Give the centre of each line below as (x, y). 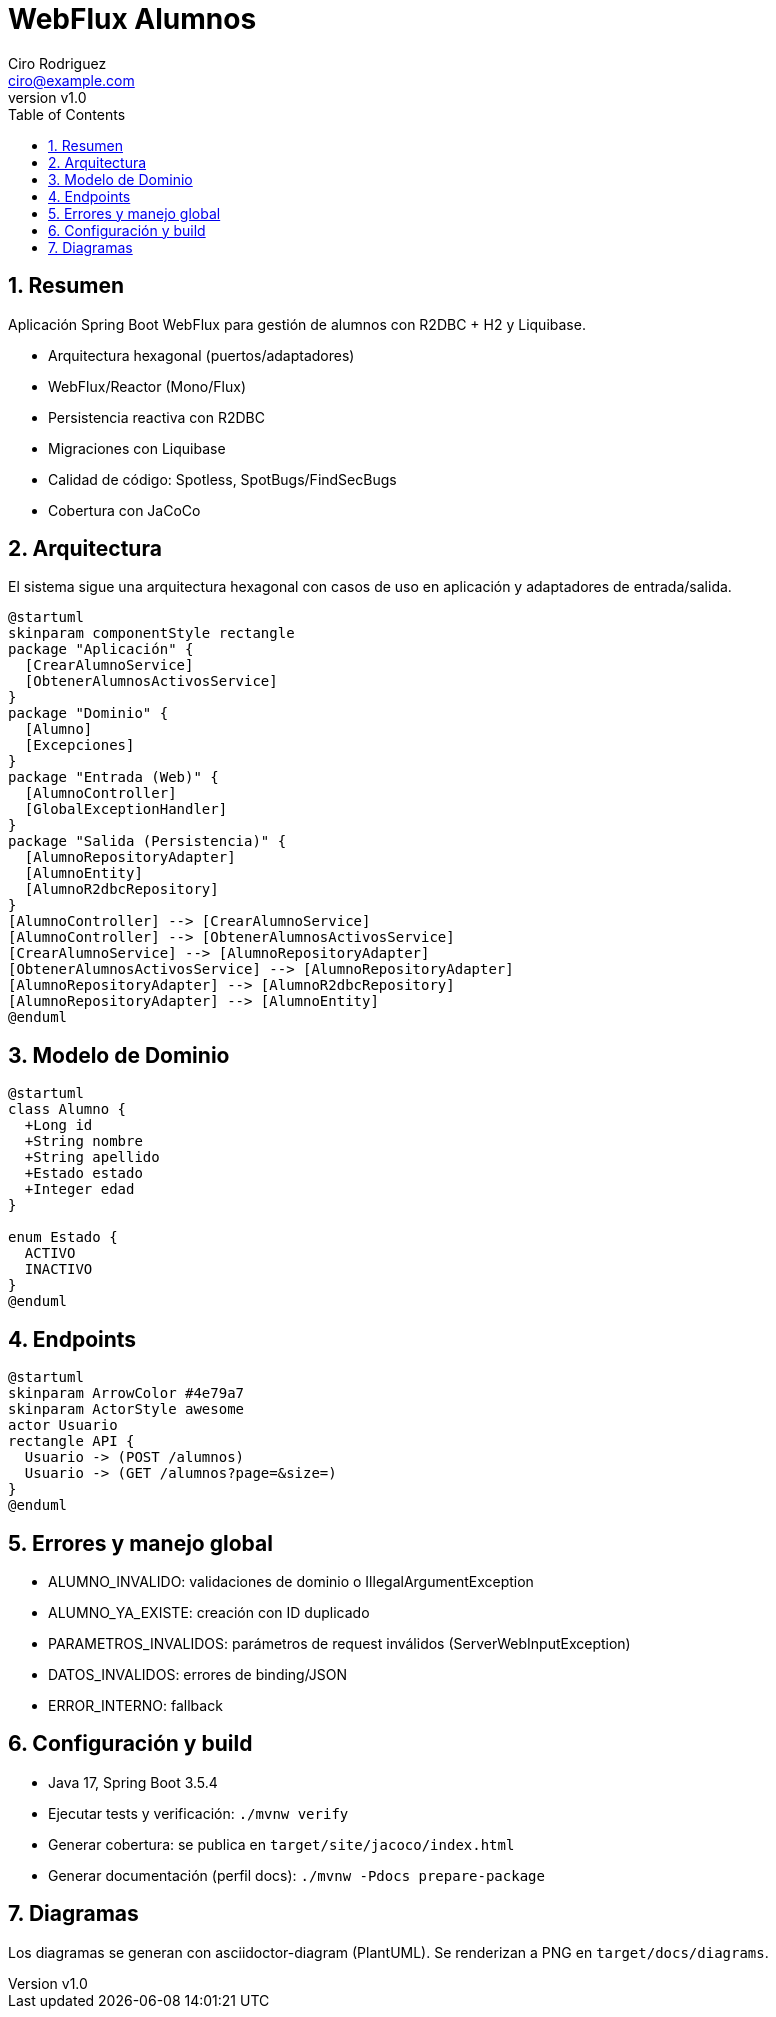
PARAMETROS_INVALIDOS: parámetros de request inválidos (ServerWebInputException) (339, 1643)
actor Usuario (63, 1425)
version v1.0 (47, 97)
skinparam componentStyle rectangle (151, 633)
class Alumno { (67, 1109)
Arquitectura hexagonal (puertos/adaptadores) (201, 355)
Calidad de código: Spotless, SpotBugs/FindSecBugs (222, 479)
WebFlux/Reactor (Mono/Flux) (147, 386)
